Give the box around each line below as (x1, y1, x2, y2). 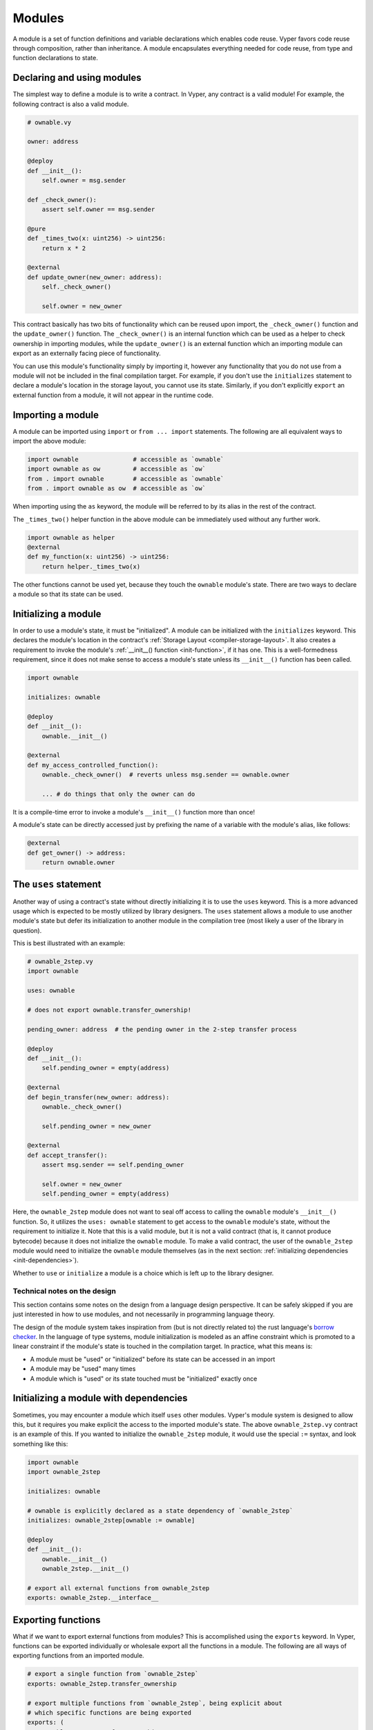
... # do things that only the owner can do (41, 790, 195, 798)
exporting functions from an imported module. (12, 1651, 144, 1660)
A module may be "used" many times (30, 1365, 136, 1373)
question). (12, 926, 42, 934)
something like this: (12, 1439, 68, 1448)
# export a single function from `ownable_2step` (27, 1670, 199, 1678)
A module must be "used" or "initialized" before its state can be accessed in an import (30, 1355, 276, 1363)
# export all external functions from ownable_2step (27, 1584, 210, 1592)
